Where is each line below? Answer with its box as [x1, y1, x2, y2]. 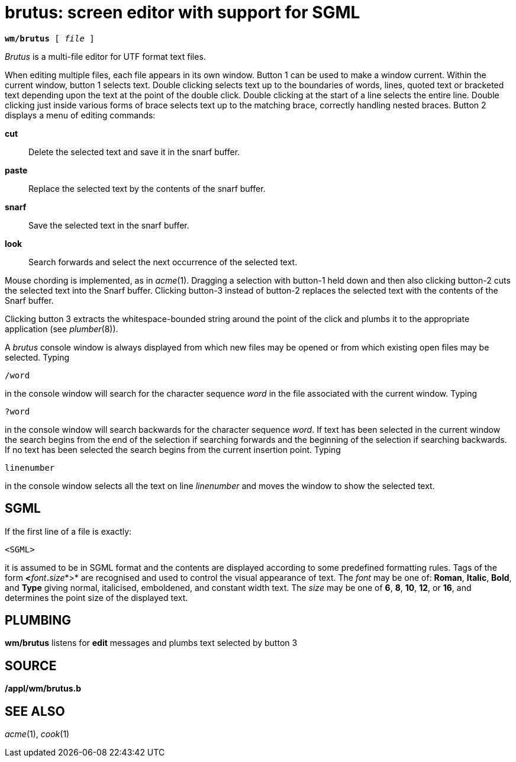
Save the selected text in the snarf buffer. [28, 220, 189, 230]
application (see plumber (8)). [5, 323, 118, 334]
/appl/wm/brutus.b [5, 683, 81, 694]
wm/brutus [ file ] [5, 33, 95, 43]
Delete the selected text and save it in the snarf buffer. [28, 146, 240, 157]
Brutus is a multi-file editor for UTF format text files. [5, 51, 206, 62]
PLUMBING [5, 613, 71, 628]
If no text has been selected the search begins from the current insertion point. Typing [5, 444, 341, 455]
